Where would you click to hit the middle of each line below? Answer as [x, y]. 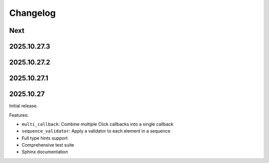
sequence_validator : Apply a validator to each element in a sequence [96, 131]
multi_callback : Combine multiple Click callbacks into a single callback [98, 124]
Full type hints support [45, 138]
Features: [19, 115]
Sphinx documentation [45, 152]
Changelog [32, 13]
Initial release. [23, 106]
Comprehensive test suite [48, 145]
